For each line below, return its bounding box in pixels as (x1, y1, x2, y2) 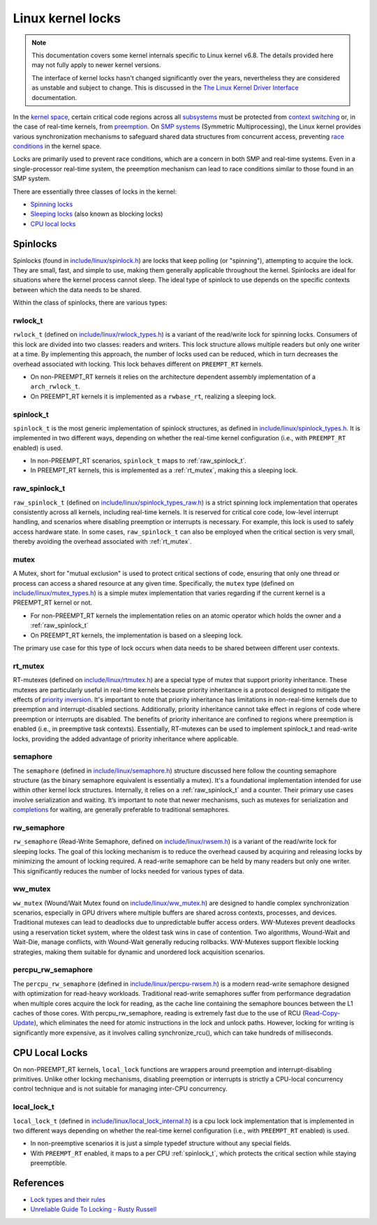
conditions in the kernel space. (13, 142, 102, 150)
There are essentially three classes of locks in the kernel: (13, 187, 177, 196)
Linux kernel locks (13, 10, 121, 26)
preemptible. (30, 1159, 67, 1167)
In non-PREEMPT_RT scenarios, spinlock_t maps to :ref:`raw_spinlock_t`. (30, 456, 247, 465)
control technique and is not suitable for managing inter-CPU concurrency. (13, 1085, 228, 1093)
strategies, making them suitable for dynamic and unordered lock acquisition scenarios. (13, 948, 265, 956)
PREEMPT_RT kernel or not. (13, 598, 93, 607)
